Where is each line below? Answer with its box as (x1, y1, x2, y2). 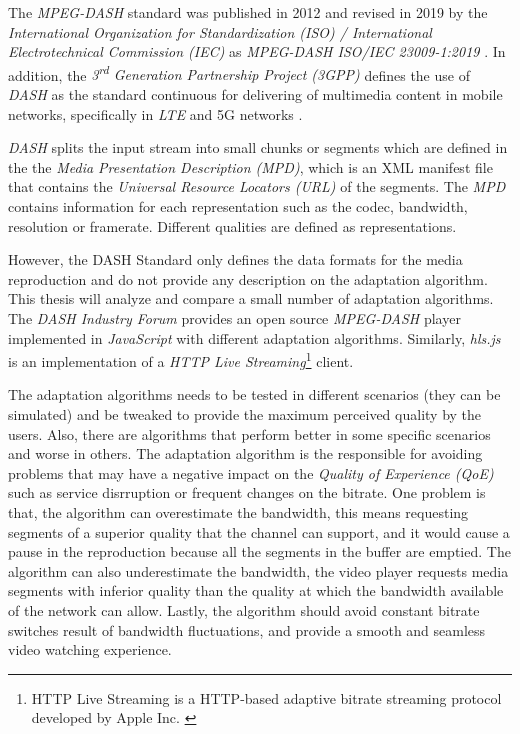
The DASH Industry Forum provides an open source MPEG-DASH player (8, 307, 461, 328)
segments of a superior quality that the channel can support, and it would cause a (8, 521, 510, 542)
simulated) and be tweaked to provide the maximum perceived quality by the (8, 404, 482, 424)
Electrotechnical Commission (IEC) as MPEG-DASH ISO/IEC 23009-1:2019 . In (8, 41, 506, 62)
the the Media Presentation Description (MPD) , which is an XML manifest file (8, 156, 493, 177)
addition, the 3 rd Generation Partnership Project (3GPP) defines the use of (8, 61, 470, 85)
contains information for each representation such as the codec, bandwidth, (8, 196, 468, 216)
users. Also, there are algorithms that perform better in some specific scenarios (8, 423, 491, 444)
